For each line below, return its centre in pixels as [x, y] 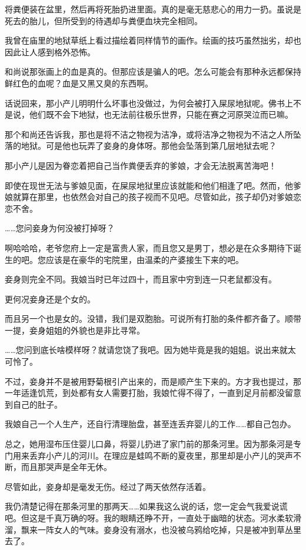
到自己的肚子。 [34, 404]
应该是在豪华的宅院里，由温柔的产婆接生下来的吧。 [144, 259]
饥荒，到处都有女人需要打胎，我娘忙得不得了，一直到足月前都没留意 [169, 393]
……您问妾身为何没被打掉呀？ [60, 228]
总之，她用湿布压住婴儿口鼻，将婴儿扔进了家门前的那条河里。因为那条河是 [149, 444]
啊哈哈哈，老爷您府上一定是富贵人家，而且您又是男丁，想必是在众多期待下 [149, 247]
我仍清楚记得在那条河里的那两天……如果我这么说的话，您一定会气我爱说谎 [146, 506]
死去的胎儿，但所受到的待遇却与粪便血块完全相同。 [104, 20]
